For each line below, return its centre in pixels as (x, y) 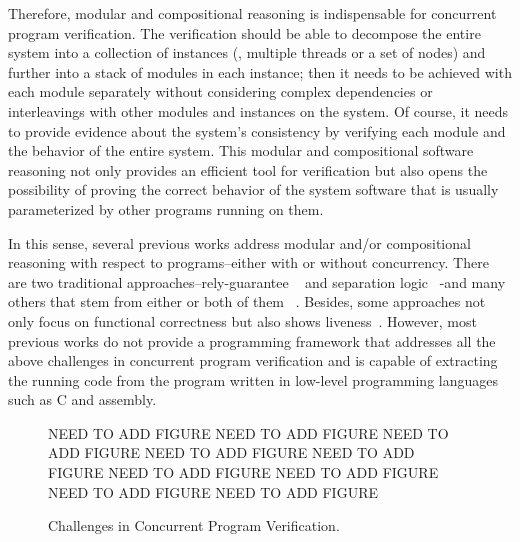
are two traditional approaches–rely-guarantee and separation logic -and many (257, 281)
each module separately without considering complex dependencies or (220, 91)
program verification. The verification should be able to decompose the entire (244, 32)
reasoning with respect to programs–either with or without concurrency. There (248, 262)
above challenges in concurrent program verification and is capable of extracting (253, 360)
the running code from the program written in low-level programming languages (253, 379)
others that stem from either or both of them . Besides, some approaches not (247, 301)
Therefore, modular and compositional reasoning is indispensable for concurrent (252, 13)
